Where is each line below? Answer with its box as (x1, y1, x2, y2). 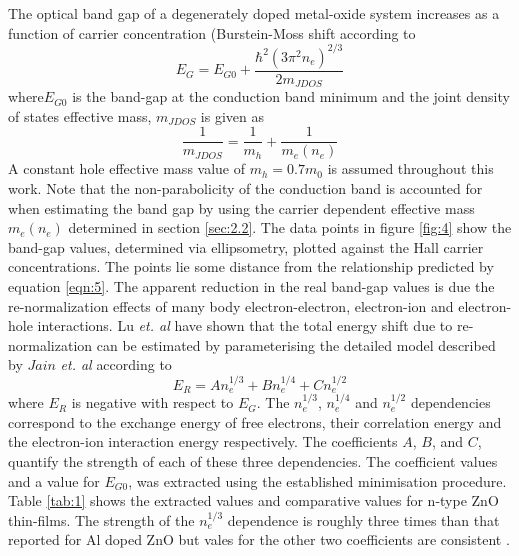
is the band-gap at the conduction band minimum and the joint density (72, 86, 510, 107)
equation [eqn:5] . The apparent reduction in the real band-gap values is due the (8, 275, 495, 296)
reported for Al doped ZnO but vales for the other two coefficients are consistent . (8, 529, 510, 550)
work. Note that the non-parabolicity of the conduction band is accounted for (8, 178, 483, 199)
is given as (200, 105, 264, 126)
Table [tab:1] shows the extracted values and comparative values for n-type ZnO (8, 490, 499, 511)
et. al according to (60, 354, 172, 375)
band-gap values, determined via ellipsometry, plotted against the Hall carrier (8, 236, 484, 257)
